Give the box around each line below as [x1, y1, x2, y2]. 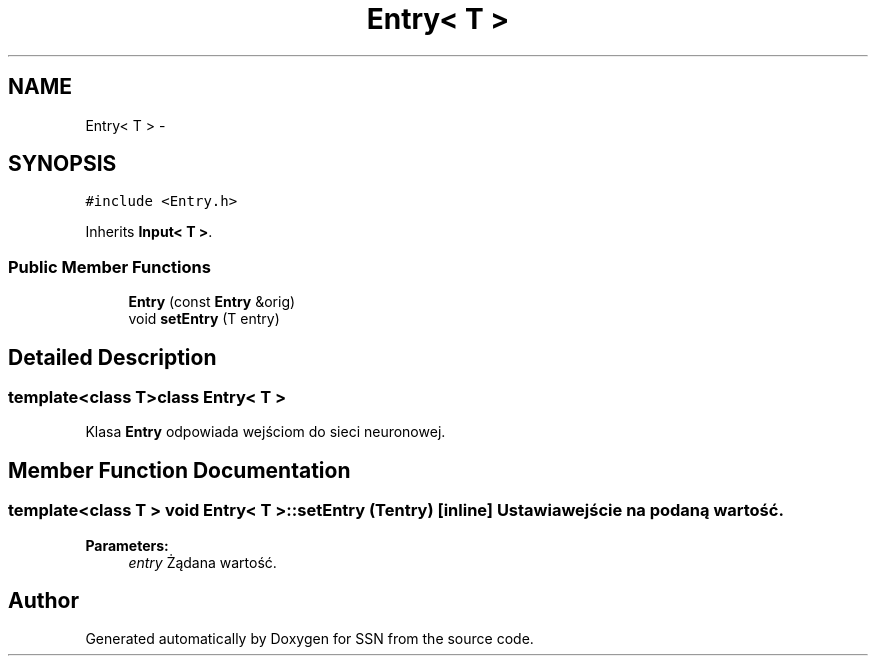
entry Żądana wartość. [128, 553, 277, 571]
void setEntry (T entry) [128, 310, 280, 328]
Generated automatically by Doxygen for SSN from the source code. [85, 630, 534, 648]
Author [8, 588, 79, 614]
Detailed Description [8, 344, 217, 370]
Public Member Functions [8, 256, 211, 277]
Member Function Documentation [8, 457, 351, 483]
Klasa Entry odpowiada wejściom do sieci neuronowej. [85, 423, 446, 441]
